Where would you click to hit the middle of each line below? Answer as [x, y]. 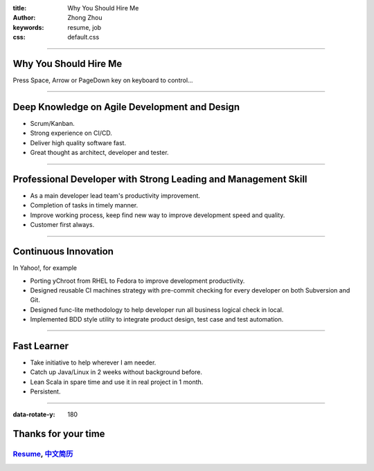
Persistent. [45, 391]
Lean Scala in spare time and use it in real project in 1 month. [117, 382]
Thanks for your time [59, 434]
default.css [83, 37]
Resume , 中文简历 [43, 454]
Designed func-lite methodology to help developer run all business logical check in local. [157, 310]
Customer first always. [62, 225]
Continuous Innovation [63, 251]
